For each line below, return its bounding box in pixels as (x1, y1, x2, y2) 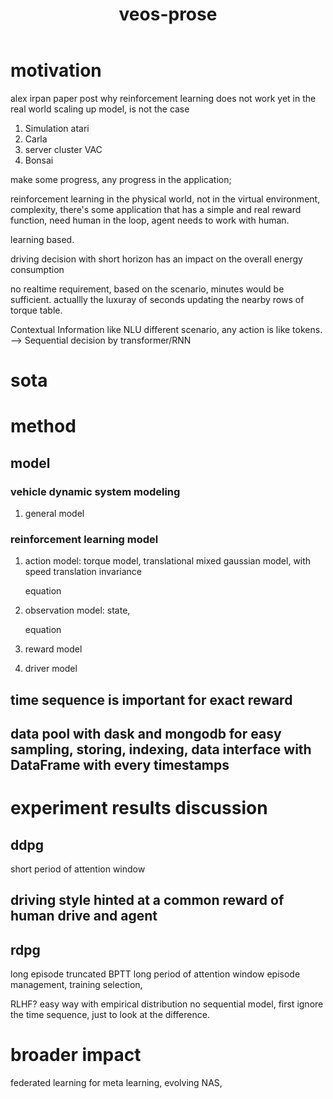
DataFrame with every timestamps (10, 757, 230, 774)
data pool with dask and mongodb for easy (10, 726, 282, 743)
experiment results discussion (10, 797, 268, 820)
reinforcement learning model (10, 532, 159, 546)
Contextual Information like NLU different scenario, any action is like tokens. (10, 323, 323, 335)
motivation (10, 59, 102, 82)
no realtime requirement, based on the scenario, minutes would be (10, 283, 285, 295)
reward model (24, 643, 83, 655)
